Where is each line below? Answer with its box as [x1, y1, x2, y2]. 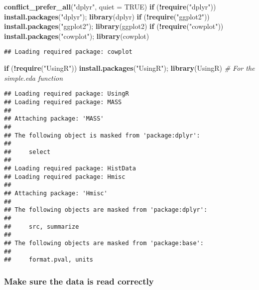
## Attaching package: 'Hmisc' [4, 190, 108, 197]
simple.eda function [4, 72, 63, 83]
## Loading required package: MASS [4, 98, 122, 106]
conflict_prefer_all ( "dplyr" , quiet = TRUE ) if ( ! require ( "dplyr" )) [4, 1, 216, 11]
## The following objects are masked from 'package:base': [4, 240, 204, 247]
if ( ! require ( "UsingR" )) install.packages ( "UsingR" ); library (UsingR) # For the [4, 63, 255, 73]
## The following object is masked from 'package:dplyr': [4, 132, 200, 139]
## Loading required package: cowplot [4, 48, 132, 56]
